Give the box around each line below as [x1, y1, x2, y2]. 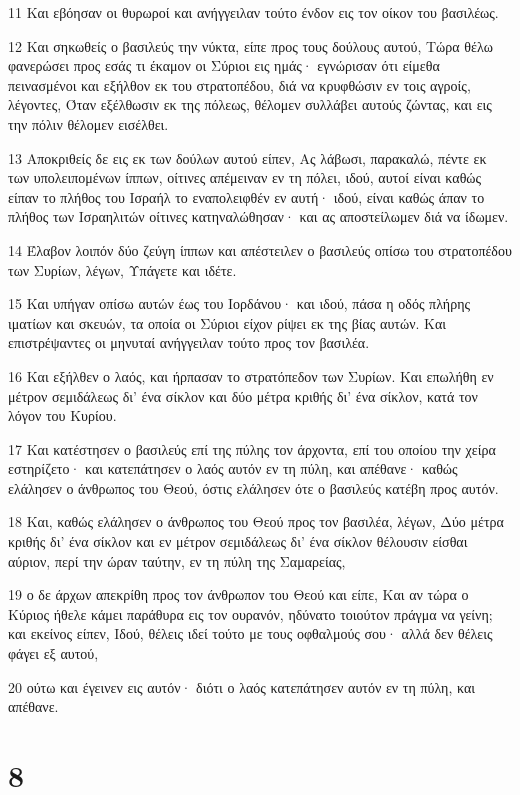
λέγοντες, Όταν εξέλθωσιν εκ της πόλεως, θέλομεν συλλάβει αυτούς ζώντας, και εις [8, 94, 492, 115]
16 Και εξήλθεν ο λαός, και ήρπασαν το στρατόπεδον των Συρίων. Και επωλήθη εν [8, 365, 494, 386]
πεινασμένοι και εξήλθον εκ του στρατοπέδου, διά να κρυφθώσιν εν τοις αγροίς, [8, 74, 471, 95]
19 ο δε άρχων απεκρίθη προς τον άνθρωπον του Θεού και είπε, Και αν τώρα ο [8, 584, 469, 605]
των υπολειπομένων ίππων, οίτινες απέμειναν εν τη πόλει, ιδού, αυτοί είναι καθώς [8, 167, 482, 188]
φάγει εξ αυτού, [8, 643, 99, 664]
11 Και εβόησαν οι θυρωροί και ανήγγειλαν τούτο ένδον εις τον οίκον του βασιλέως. [8, 2, 499, 22]
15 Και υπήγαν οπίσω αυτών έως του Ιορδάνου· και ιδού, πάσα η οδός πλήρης [8, 293, 471, 314]
